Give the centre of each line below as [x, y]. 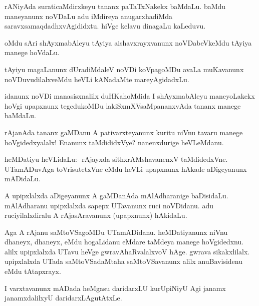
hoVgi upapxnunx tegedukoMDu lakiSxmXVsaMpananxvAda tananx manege [123, 105]
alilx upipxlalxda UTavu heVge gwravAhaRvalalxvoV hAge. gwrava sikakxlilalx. [127, 251]
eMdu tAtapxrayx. [33, 271]
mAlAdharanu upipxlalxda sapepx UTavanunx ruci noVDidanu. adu [109, 205]
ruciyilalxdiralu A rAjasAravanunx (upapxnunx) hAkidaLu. [96, 215]
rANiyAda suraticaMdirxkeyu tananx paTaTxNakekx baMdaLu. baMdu [115, 6]
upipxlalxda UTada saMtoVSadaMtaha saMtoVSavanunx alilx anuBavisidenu [123, 261]
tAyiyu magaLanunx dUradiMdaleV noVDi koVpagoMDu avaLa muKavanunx [124, 69]
